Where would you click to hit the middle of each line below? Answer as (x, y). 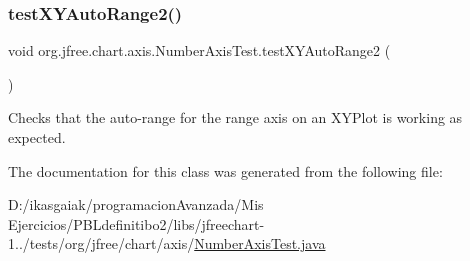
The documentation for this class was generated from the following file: (225, 170)
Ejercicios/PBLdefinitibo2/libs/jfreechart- (136, 223)
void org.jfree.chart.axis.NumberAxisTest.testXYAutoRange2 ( (199, 50)
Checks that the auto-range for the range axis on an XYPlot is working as (235, 117)
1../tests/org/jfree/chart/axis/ (101, 243)
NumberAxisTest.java (260, 243)
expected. (37, 137)
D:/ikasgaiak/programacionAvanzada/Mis (136, 204)
